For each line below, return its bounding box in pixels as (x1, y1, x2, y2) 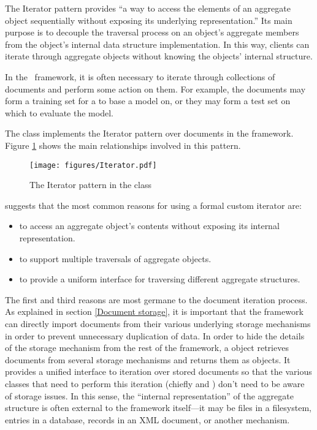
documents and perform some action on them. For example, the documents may (5, 82, 306, 95)
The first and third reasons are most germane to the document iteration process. (5, 293, 308, 306)
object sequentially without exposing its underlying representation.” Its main (5, 13, 292, 26)
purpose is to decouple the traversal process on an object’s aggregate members (5, 26, 299, 39)
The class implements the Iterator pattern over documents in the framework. (5, 127, 294, 140)
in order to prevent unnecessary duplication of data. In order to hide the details (5, 329, 305, 342)
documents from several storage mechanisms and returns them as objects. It (5, 353, 291, 366)
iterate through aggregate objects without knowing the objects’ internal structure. (5, 50, 313, 62)
